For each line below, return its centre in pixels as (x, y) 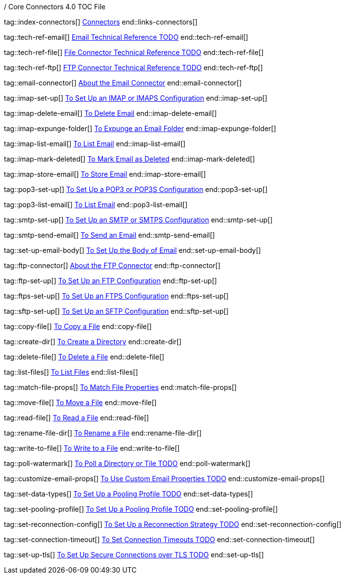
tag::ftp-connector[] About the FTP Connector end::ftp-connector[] (112, 265)
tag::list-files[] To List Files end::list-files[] (71, 372)
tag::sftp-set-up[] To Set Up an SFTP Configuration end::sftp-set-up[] (116, 311)
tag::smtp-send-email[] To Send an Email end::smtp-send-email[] (110, 235)
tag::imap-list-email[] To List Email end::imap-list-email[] (95, 144)
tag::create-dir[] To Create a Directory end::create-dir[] (93, 342)
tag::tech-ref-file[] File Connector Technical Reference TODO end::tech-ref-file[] (134, 52)
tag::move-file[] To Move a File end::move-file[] (80, 402)
